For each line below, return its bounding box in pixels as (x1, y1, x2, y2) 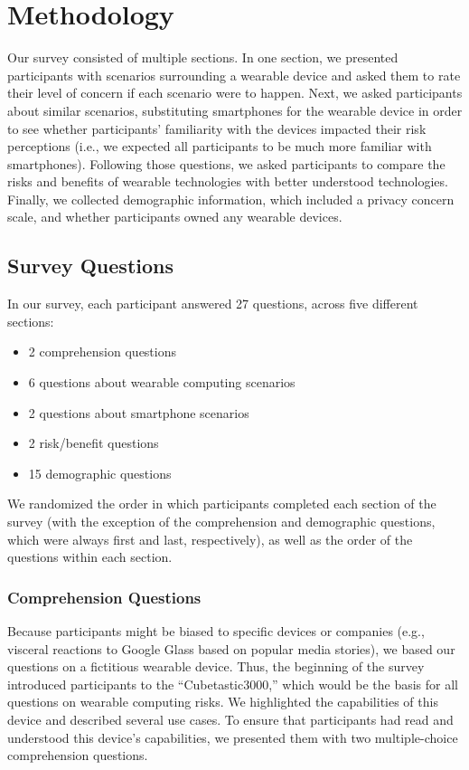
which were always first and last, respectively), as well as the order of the (7, 529, 413, 548)
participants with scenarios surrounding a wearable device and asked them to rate (7, 65, 461, 84)
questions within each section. (7, 547, 173, 566)
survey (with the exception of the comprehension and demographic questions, (7, 512, 436, 531)
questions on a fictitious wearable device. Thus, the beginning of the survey (7, 657, 425, 676)
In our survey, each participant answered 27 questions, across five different (7, 294, 418, 313)
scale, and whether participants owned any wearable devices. (7, 207, 342, 226)
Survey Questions (7, 252, 174, 280)
